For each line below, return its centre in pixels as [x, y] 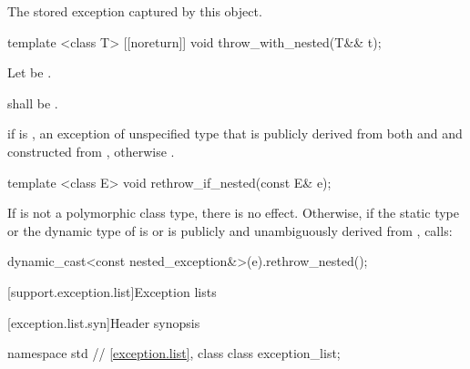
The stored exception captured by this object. [135, 11]
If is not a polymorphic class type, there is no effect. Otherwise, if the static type [233, 213]
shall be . [33, 102]
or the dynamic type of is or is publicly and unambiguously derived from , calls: [230, 230]
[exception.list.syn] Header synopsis [104, 322]
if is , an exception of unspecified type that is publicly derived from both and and [235, 133]
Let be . [30, 72]
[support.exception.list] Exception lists [112, 291]
